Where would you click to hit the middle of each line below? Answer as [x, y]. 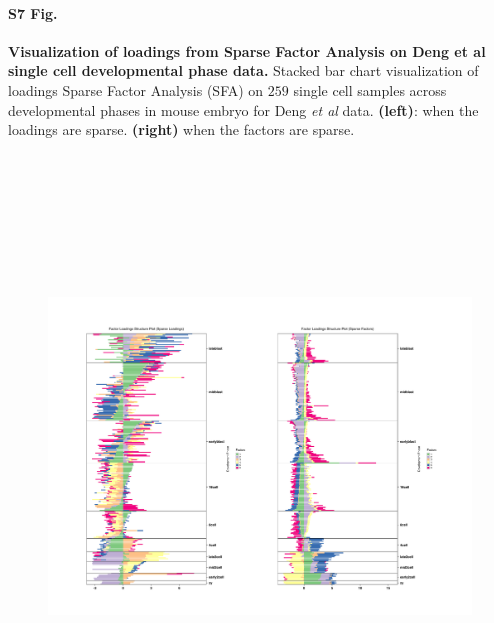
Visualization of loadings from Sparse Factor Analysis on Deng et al [247, 50]
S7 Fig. [33, 12]
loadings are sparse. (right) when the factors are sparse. [181, 129]
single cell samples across [370, 89]
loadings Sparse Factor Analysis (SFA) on [136, 89]
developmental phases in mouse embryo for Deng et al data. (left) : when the [243, 109]
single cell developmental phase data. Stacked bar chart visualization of [243, 70]
